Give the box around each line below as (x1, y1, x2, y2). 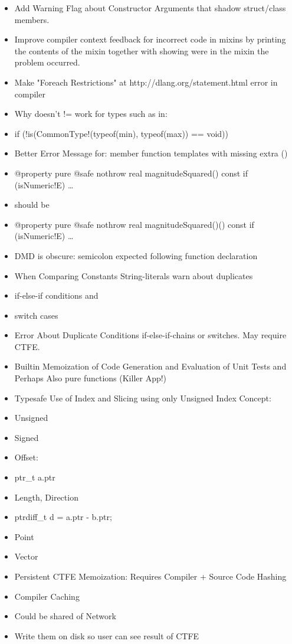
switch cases (14, 309, 58, 321)
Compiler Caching (14, 590, 80, 602)
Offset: (14, 451, 38, 463)
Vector (14, 550, 38, 563)
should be (14, 198, 50, 211)
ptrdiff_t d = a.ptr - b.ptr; (14, 511, 112, 523)
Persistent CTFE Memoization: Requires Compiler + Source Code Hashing (14, 570, 287, 582)
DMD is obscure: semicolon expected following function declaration (14, 249, 258, 261)
